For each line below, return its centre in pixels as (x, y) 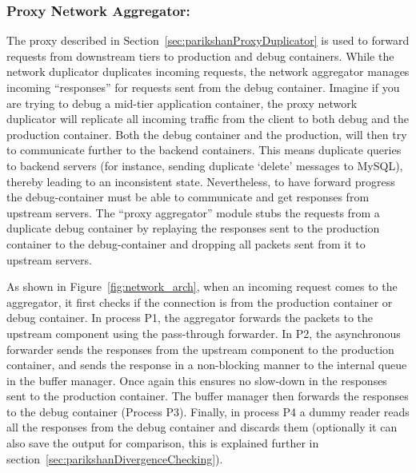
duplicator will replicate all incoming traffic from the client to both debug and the (208, 119)
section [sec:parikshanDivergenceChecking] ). (115, 458)
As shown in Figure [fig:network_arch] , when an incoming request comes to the (202, 286)
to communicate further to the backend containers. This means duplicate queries (204, 150)
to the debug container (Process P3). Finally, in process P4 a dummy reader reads (208, 411)
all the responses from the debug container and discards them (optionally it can (202, 427)
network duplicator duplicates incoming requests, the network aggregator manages (208, 72)
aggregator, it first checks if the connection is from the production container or (200, 302)
